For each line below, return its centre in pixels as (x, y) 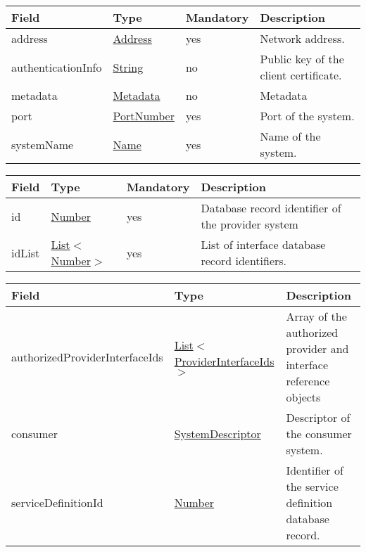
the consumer (319, 434)
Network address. (302, 38)
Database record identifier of (271, 208)
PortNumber (144, 116)
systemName (43, 144)
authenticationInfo (57, 67)
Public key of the (302, 59)
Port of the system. (307, 116)
